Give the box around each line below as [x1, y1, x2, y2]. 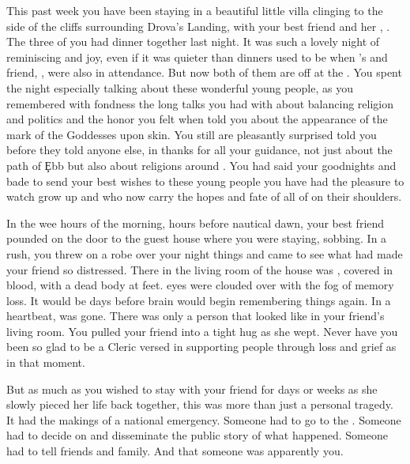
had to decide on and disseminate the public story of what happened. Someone [6, 427, 388, 443]
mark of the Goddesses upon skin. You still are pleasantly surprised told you [6, 126, 377, 142]
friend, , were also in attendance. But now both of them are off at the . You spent [6, 64, 402, 81]
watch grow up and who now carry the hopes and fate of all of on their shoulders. [6, 188, 402, 205]
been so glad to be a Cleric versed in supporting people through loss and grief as [6, 338, 397, 355]
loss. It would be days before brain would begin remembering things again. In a [6, 292, 391, 308]
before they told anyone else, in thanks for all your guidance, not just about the [6, 141, 393, 158]
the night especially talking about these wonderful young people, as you [6, 79, 353, 96]
